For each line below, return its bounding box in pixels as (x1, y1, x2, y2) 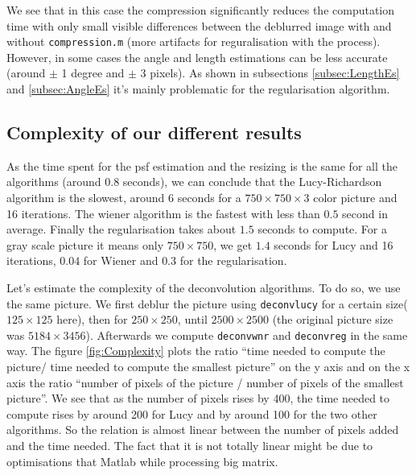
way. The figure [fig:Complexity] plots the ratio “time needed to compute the (6, 342, 385, 359)
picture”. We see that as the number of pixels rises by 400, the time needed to (6, 390, 390, 407)
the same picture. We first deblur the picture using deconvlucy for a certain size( (6, 295, 408, 312)
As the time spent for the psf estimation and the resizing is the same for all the (6, 157, 397, 174)
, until (177, 311, 208, 328)
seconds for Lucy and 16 (274, 236, 393, 253)
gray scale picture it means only (6, 236, 164, 253)
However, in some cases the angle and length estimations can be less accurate (6, 48, 388, 65)
